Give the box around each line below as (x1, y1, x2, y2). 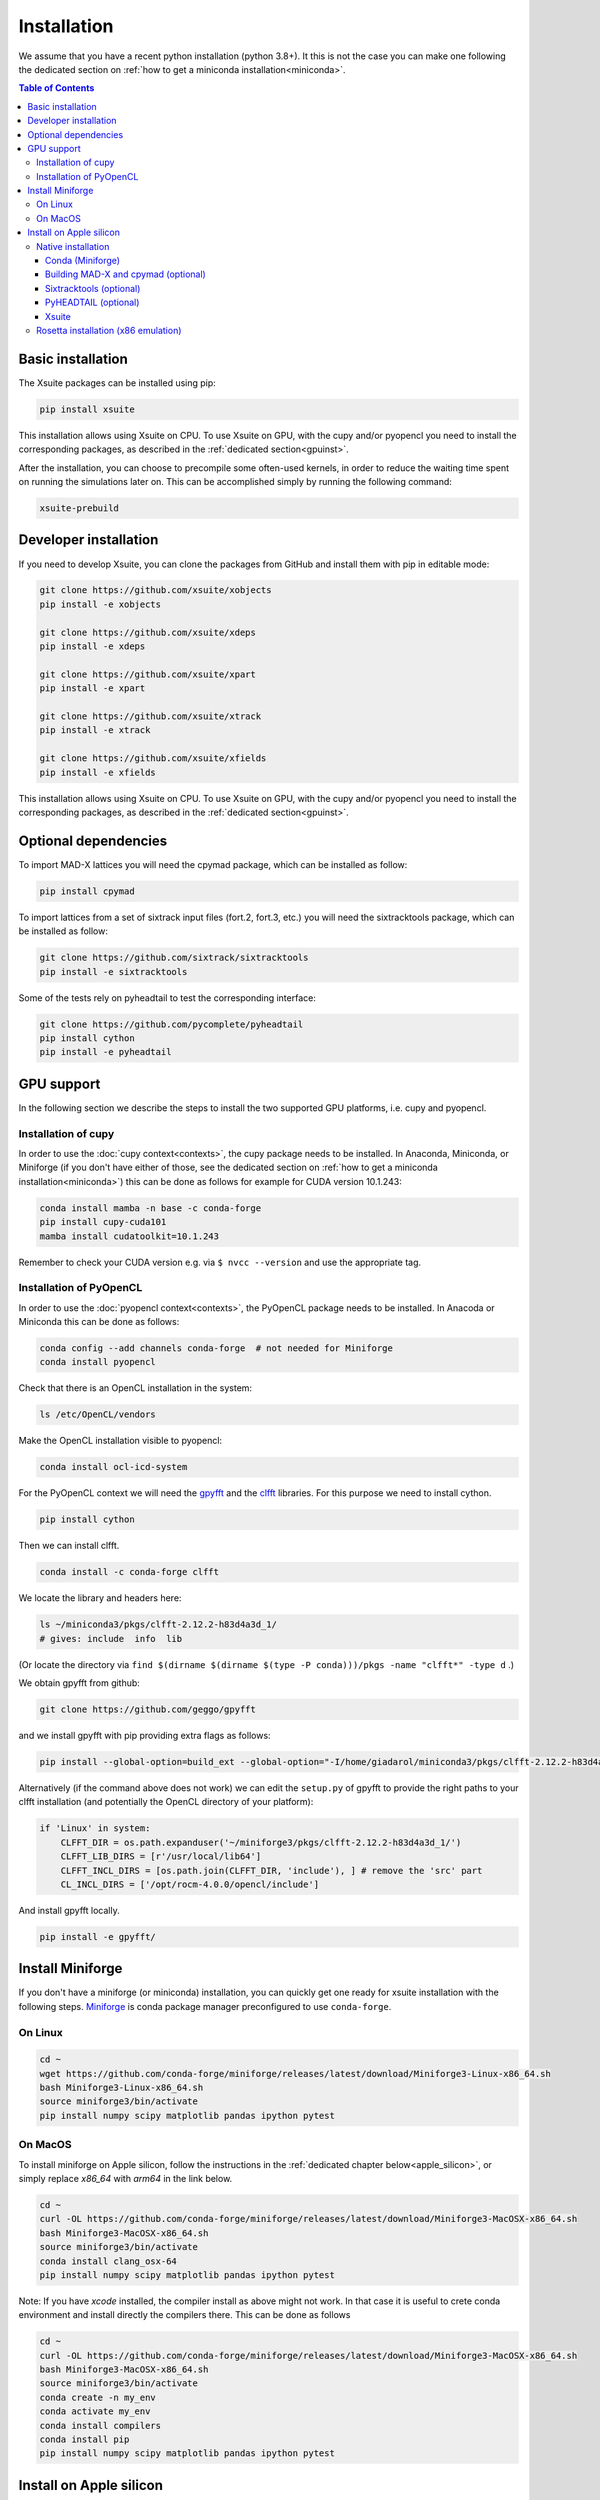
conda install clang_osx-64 (39, 2255, 177, 2267)
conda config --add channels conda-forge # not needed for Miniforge (39, 1343, 394, 1354)
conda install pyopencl (39, 1356, 157, 1368)
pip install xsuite (39, 403, 135, 415)
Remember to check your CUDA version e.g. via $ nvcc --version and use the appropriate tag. (18, 1256, 422, 1268)
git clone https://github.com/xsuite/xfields (39, 753, 267, 764)
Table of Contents (18, 82, 95, 94)
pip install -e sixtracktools (39, 966, 188, 977)
